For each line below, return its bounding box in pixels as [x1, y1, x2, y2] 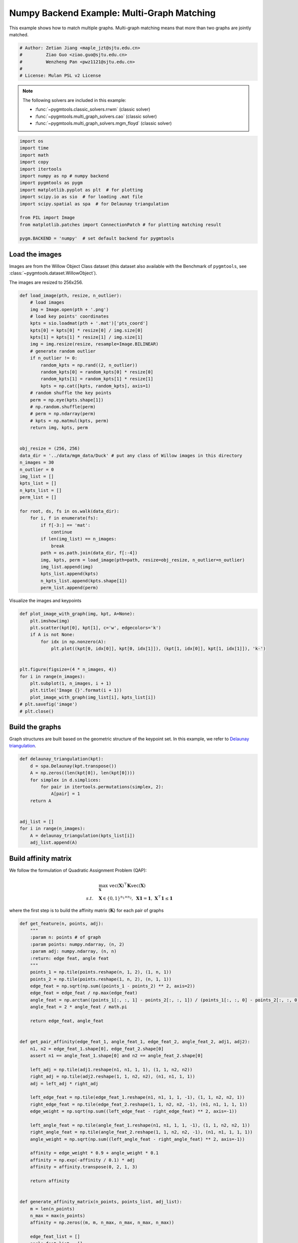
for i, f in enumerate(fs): [30, 515, 99, 521]
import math [19, 152, 49, 158]
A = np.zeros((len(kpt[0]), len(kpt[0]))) [30, 770, 135, 776]
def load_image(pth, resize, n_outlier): [19, 292, 122, 298]
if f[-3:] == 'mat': [40, 522, 91, 528]
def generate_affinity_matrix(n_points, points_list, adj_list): [19, 1199, 182, 1205]
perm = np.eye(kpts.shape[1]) [30, 397, 104, 403]
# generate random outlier [30, 348, 96, 354]
